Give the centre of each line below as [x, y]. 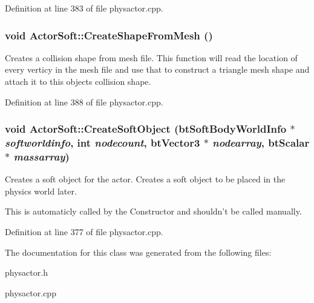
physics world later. [41, 191]
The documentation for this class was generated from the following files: [138, 252]
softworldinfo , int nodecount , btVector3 [103, 143]
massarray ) [41, 156]
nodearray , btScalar [261, 143]
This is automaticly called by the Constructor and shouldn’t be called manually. [153, 211]
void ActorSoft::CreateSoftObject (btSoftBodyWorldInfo [146, 129]
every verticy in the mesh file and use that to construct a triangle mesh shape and [157, 69]
